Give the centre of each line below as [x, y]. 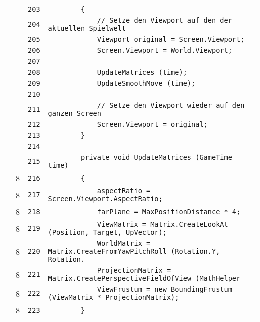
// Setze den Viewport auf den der [165, 20]
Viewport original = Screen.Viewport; [171, 39]
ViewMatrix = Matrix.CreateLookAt [163, 224]
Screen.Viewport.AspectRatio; [105, 199]
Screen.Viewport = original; [152, 124]
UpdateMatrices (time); [142, 72]
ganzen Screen [75, 113]
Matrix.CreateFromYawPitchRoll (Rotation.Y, [134, 251]
